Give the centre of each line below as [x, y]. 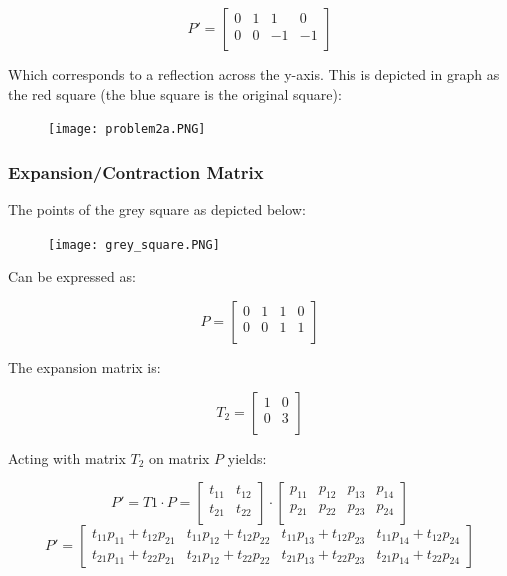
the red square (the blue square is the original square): [175, 93]
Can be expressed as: [72, 276]
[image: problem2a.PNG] [127, 129]
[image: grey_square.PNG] [134, 244]
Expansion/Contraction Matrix [136, 171]
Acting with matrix [67, 457]
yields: [247, 457]
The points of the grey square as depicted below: [157, 209]
